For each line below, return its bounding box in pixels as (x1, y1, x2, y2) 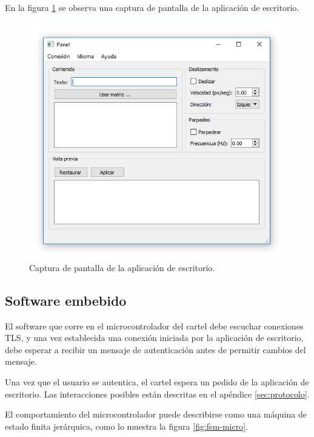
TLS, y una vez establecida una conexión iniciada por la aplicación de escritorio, (5, 331, 304, 344)
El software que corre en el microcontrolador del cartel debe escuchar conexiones (5, 319, 304, 332)
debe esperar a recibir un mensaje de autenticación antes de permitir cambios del (5, 343, 306, 356)
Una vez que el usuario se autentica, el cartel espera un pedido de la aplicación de (5, 376, 309, 388)
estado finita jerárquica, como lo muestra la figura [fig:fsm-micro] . (5, 419, 249, 432)
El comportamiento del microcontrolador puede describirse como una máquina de (5, 408, 307, 421)
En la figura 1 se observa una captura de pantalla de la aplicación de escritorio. (5, 1, 299, 13)
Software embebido (5, 291, 127, 309)
